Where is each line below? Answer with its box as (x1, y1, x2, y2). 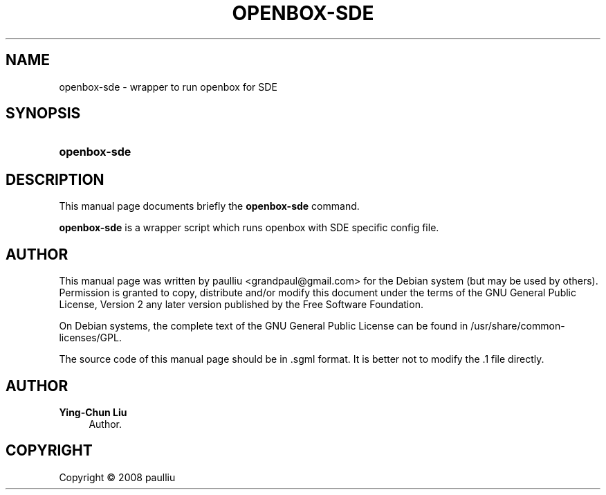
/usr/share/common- (470, 320, 565, 332)
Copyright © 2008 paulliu (59, 471, 176, 483)
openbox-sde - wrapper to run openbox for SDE (59, 80, 277, 93)
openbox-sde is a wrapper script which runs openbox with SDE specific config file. (59, 222, 439, 234)
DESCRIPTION (6, 170, 104, 188)
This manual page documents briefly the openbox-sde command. (59, 200, 360, 213)
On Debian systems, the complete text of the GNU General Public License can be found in (59, 320, 468, 332)
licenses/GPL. (59, 332, 122, 344)
